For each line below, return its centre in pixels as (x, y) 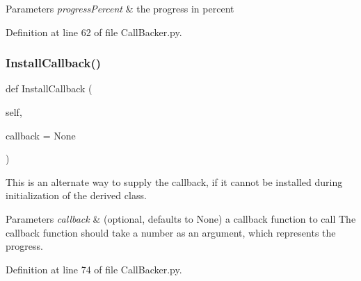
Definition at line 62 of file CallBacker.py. (94, 32)
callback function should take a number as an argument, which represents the (171, 232)
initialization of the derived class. (76, 195)
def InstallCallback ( (49, 88)
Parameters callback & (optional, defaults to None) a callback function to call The (181, 218)
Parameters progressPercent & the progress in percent (120, 8)
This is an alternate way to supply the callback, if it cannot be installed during (174, 181)
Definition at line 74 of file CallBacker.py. (94, 269)
